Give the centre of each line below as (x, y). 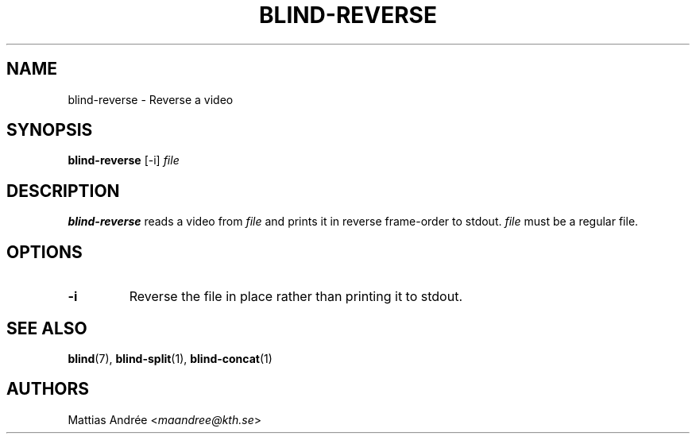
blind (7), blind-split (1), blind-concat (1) (170, 358)
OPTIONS (44, 252)
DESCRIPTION (63, 191)
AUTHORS (48, 389)
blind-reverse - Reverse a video (151, 99)
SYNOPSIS (50, 130)
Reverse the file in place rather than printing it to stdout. (296, 297)
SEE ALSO (47, 328)
